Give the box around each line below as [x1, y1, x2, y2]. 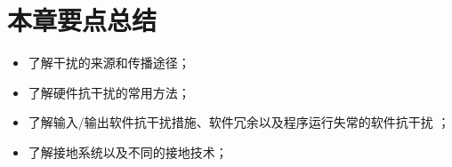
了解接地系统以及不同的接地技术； [28, 142, 228, 161]
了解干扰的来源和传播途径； [28, 53, 190, 72]
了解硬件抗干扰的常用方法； [28, 83, 190, 101]
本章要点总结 [7, 2, 157, 38]
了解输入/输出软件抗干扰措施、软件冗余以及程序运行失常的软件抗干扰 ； [28, 113, 450, 131]
